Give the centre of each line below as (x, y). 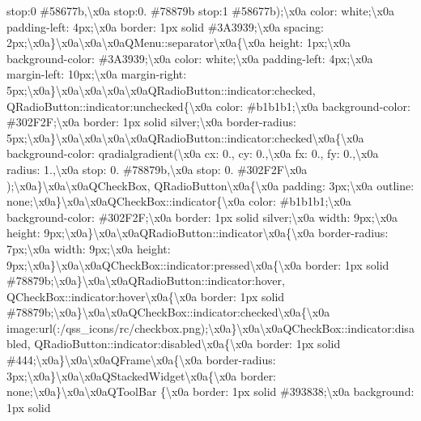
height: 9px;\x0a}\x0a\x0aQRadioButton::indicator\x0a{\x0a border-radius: (198, 233)
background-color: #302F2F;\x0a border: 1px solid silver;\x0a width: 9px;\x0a (202, 217)
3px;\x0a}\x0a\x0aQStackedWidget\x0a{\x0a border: (142, 375)
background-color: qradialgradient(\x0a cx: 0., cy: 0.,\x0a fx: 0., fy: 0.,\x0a (193, 153)
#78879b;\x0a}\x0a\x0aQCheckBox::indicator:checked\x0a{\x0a (168, 312)
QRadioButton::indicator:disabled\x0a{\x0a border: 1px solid (187, 344)
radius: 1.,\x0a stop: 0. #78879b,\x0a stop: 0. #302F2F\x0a (157, 169)
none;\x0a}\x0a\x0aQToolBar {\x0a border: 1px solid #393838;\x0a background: (210, 391)
